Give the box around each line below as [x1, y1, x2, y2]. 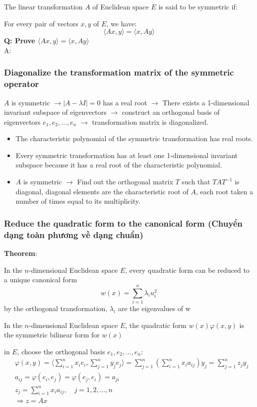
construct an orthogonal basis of [122, 107, 220, 117]
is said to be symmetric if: [158, 1, 238, 11]
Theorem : [4, 248, 37, 258]
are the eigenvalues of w [118, 303, 191, 313]
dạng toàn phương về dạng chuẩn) [4, 228, 143, 241]
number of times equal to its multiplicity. [15, 196, 140, 206]
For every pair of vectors [4, 18, 78, 28]
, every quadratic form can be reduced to [125, 264, 250, 275]
